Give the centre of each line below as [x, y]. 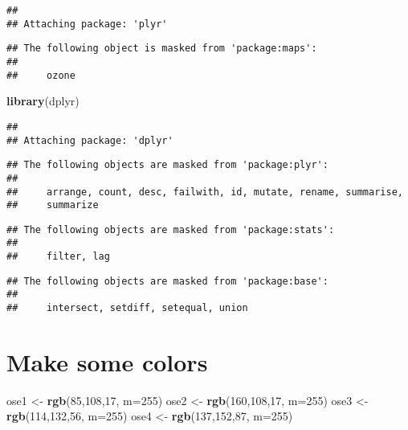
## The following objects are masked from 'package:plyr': [167, 165]
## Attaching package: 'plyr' [87, 24]
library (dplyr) [43, 101]
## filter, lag [58, 257]
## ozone [41, 75]
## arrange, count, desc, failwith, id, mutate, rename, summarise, [205, 192]
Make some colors [107, 361]
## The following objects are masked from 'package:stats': [171, 229]
